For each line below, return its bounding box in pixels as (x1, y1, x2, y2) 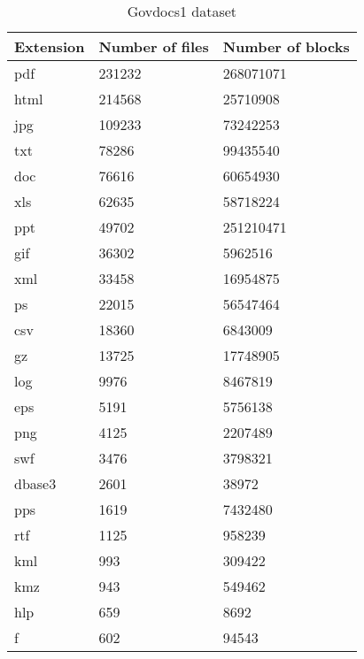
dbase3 (14, 473, 57, 494)
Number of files (98, 36, 209, 57)
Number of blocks (222, 36, 350, 57)
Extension (14, 36, 85, 57)
